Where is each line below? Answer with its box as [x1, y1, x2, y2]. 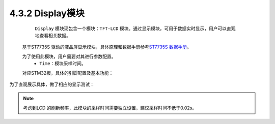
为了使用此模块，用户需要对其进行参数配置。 [22, 53, 116, 59]
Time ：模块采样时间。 [39, 60, 86, 67]
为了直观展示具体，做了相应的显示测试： [9, 81, 94, 87]
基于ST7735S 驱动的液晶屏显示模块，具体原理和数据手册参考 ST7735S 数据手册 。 [22, 44, 192, 50]
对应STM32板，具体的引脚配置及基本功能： [22, 70, 114, 76]
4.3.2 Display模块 [9, 8, 85, 19]
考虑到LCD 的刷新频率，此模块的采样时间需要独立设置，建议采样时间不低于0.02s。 [23, 105, 197, 111]
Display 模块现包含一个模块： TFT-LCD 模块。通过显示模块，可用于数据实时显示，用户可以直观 [35, 25, 236, 32]
